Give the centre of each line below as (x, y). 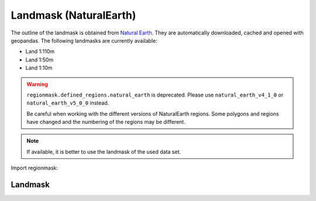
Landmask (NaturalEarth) (73, 15)
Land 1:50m (39, 60)
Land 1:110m (40, 51)
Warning (37, 84)
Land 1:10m (39, 68)
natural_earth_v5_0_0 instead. (68, 103)
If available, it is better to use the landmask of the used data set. (104, 151)
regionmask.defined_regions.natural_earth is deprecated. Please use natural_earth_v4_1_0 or (155, 95)
